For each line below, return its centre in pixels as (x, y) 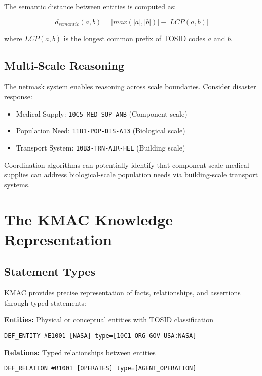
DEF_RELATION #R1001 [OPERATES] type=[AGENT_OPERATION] (100, 369)
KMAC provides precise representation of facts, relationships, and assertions (122, 293)
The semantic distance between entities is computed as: (90, 6)
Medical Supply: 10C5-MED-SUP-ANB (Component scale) (102, 113)
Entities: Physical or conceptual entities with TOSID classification (109, 319)
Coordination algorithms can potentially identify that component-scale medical (127, 164)
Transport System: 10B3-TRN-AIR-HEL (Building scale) (101, 147)
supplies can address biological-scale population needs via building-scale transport (131, 175)
